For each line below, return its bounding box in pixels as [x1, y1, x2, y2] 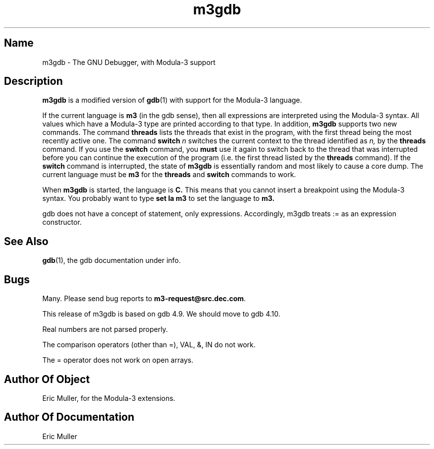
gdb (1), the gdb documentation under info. [42, 256, 181, 265]
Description [4, 75, 63, 88]
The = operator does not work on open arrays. [42, 356, 194, 365]
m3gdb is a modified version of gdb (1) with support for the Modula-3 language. [42, 96, 302, 105]
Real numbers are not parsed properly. [42, 325, 168, 334]
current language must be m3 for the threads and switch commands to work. [42, 170, 296, 179]
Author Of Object [4, 373, 90, 385]
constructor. [42, 218, 82, 227]
